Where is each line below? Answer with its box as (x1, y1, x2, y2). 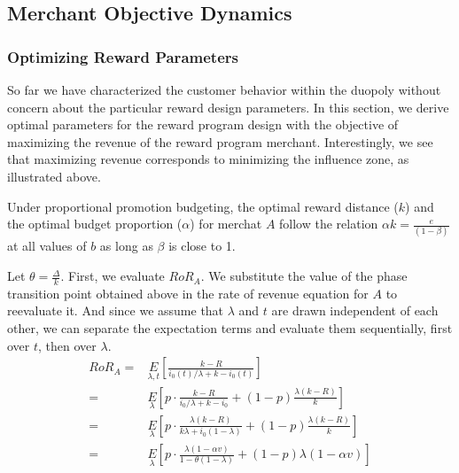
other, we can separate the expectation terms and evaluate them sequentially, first (7, 319, 453, 337)
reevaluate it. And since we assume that (7, 301, 224, 320)
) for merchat (190, 214, 262, 233)
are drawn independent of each (271, 301, 439, 320)
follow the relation (279, 214, 378, 233)
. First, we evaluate (60, 267, 165, 285)
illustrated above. (7, 167, 101, 185)
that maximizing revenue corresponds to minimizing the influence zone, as (7, 150, 409, 168)
